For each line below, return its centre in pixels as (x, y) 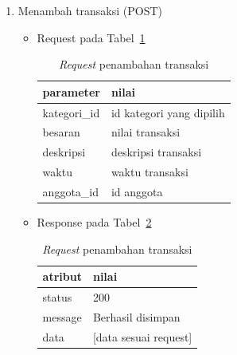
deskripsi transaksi (156, 152)
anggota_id (70, 191)
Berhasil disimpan (136, 316)
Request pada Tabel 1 (91, 37)
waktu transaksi (150, 172)
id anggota (137, 191)
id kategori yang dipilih (168, 112)
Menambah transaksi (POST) (90, 10)
